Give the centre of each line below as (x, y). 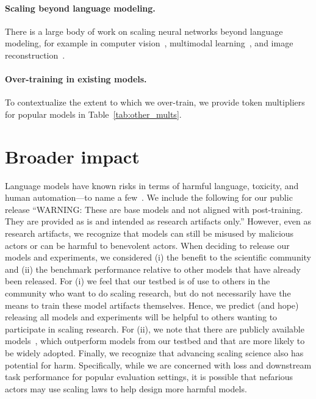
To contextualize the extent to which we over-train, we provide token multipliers (155, 102)
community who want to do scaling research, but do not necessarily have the (148, 293)
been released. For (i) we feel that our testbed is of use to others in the (138, 281)
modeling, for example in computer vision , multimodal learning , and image (149, 43)
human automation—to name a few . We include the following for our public (149, 197)
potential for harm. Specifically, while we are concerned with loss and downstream (158, 365)
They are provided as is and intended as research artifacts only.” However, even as (158, 221)
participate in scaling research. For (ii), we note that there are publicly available (155, 329)
